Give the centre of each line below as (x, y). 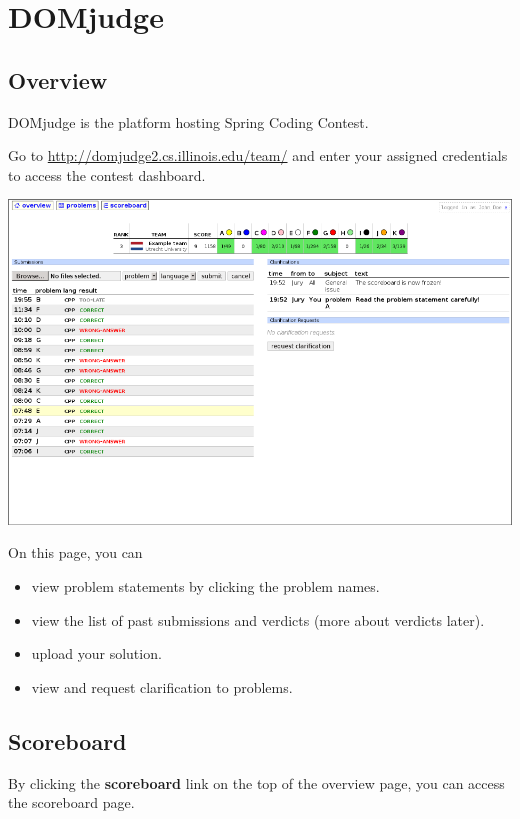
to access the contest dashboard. (107, 174)
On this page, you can (75, 552)
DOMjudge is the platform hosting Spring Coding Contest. (188, 121)
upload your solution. (96, 653)
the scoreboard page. (71, 802)
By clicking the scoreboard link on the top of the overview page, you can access (256, 782)
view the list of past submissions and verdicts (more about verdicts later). (258, 619)
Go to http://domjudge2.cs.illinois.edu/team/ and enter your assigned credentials (258, 155)
